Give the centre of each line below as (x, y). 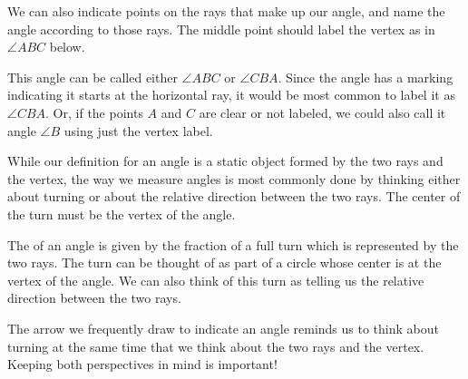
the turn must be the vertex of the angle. (122, 214)
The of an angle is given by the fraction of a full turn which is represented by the (233, 244)
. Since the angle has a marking (366, 77)
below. (67, 47)
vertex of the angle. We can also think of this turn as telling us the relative (216, 280)
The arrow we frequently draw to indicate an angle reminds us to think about (223, 328)
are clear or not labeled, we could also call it (322, 112)
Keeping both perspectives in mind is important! (142, 364)
